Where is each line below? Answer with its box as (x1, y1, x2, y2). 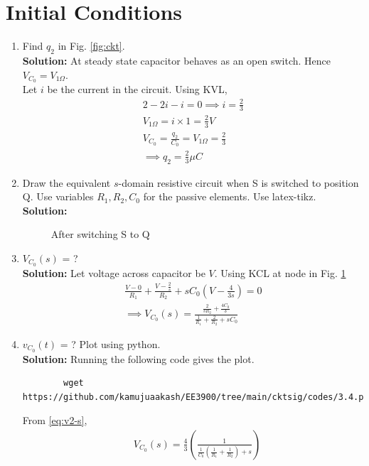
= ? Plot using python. (60, 336, 161, 351)
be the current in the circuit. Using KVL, (47, 82, 228, 97)
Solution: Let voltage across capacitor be (22, 265, 205, 280)
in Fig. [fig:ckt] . (58, 38, 125, 53)
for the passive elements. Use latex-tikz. (143, 189, 316, 204)
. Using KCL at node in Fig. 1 (214, 265, 346, 280)
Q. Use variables (22, 189, 94, 204)
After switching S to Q (50, 227, 150, 242)
